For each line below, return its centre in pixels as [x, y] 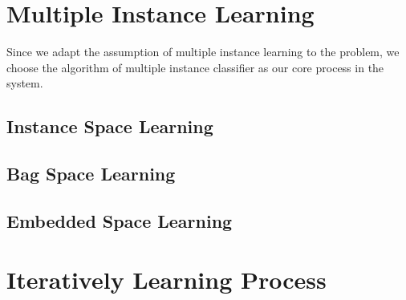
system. [25, 83]
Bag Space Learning [91, 174]
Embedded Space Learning [120, 220]
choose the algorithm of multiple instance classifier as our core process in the [195, 67]
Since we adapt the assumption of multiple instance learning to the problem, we [203, 52]
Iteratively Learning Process [166, 280]
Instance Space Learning [110, 126]
